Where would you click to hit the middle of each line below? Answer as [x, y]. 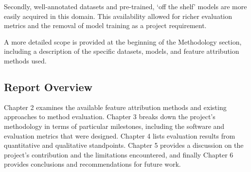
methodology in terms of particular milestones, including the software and [114, 126]
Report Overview [48, 86]
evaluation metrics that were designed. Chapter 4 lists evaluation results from [120, 135]
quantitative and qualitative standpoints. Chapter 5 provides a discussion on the [124, 145]
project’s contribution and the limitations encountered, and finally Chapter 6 [119, 154]
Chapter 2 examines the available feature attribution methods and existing [115, 107]
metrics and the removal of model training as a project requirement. [105, 25]
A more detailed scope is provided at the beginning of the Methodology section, [123, 41]
